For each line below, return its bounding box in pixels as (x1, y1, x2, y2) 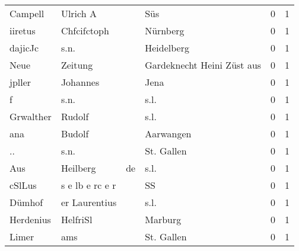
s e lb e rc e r (61, 178, 116, 192)
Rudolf (61, 110, 89, 123)
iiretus (9, 24, 36, 37)
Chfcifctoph (61, 24, 109, 37)
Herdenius (9, 213, 51, 226)
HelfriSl (61, 213, 93, 226)
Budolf (61, 127, 89, 140)
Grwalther (9, 110, 52, 123)
